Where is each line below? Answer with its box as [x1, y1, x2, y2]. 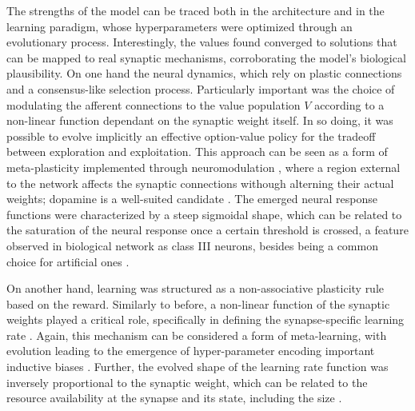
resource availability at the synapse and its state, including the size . [6, 389, 342, 406]
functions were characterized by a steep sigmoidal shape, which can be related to [6, 205, 402, 222]
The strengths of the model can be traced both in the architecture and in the [6, 2, 385, 18]
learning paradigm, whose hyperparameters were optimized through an [6, 18, 353, 34]
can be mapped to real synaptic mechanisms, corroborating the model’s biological [6, 49, 406, 66]
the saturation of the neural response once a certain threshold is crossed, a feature [6, 221, 409, 238]
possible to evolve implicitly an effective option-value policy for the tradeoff [6, 127, 376, 144]
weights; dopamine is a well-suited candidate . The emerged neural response [6, 190, 378, 207]
